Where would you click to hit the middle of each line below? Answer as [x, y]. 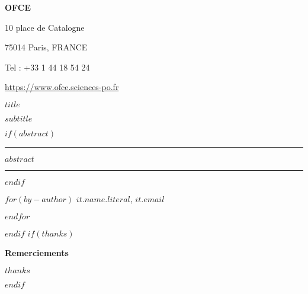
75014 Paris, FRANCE [46, 47]
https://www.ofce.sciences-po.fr [62, 87]
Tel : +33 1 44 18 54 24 [47, 67]
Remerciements [37, 253]
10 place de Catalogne [45, 27]
